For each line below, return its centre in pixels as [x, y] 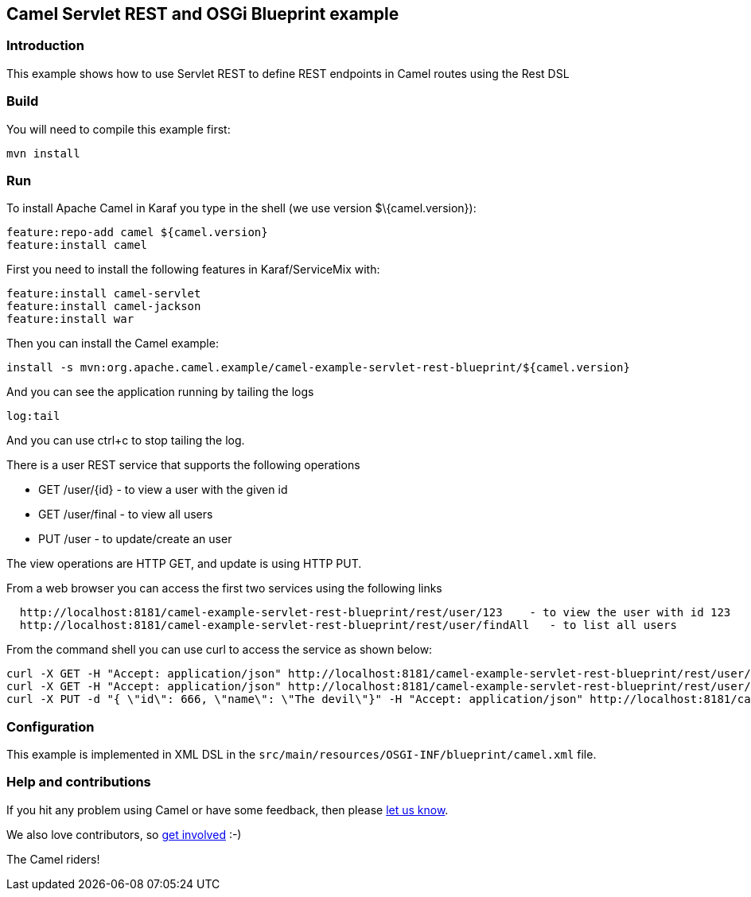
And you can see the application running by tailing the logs [160, 392]
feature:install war [70, 319]
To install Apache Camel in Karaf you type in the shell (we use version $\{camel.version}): [241, 208]
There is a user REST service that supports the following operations [183, 465]
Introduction [45, 46]
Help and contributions [79, 782]
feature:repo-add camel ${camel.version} [137, 233]
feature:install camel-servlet [104, 294]
